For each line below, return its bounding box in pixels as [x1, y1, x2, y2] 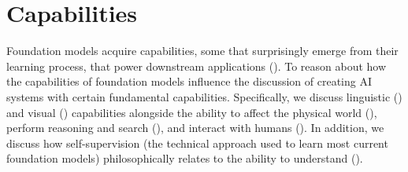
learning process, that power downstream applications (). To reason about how [6, 57, 387, 74]
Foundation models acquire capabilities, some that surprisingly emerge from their [6, 42, 399, 59]
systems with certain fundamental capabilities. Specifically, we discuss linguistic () [6, 88, 402, 104]
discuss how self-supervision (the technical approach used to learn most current [6, 134, 388, 151]
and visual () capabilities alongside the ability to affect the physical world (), [6, 104, 377, 120]
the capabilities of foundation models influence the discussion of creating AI [6, 73, 373, 90]
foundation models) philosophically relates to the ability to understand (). [6, 150, 363, 167]
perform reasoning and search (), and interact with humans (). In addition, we [6, 119, 384, 136]
